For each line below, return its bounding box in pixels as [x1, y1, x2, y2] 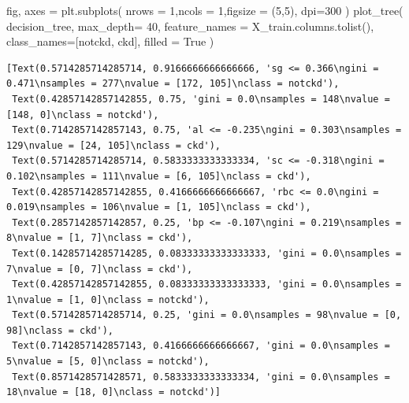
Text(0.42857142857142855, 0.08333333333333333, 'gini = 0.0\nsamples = [12, 279, 402, 290]
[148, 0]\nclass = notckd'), [6, 109, 159, 120]
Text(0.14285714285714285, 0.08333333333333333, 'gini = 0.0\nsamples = [12, 247, 402, 259]
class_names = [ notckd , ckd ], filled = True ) [6, 33, 214, 50]
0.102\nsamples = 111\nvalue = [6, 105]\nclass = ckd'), [6, 170, 311, 182]
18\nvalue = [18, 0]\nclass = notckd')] [6, 386, 221, 398]
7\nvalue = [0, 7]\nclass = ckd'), [6, 263, 193, 275]
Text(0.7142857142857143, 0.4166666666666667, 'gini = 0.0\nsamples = [12, 340, 390, 352]
